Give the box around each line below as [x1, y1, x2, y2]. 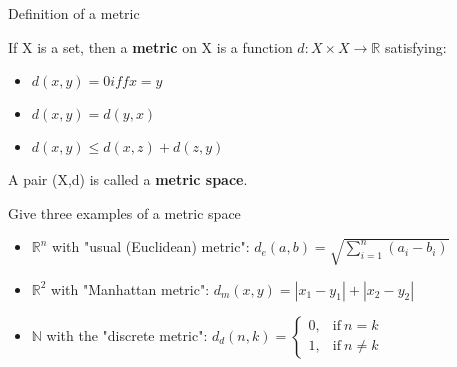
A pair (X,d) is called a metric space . [8, 169, 248, 190]
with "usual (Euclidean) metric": [52, 236, 250, 257]
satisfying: [384, 36, 447, 57]
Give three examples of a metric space [8, 202, 241, 223]
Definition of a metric [8, 3, 140, 23]
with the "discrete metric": [46, 324, 208, 345]
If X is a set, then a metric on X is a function [8, 36, 293, 57]
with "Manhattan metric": [51, 278, 210, 299]
